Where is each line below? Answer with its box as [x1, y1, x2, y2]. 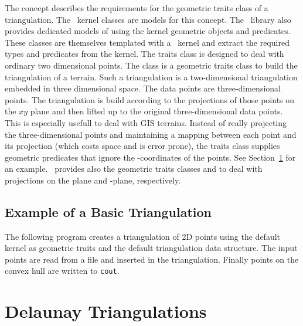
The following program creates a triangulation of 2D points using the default [5, 230, 281, 242]
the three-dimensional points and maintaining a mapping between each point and [5, 128, 297, 140]
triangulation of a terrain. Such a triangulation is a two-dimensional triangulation [5, 70, 298, 83]
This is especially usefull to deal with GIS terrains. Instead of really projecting [5, 116, 287, 128]
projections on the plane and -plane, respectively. [5, 174, 181, 186]
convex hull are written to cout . [5, 264, 120, 277]
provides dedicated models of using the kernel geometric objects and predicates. [5, 25, 291, 37]
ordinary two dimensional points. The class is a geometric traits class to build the [5, 59, 298, 71]
